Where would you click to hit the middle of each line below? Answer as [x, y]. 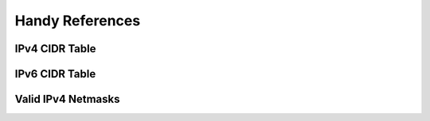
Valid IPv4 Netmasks [67, 99]
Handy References [78, 21]
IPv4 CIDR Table [55, 49]
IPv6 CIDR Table [55, 74]
